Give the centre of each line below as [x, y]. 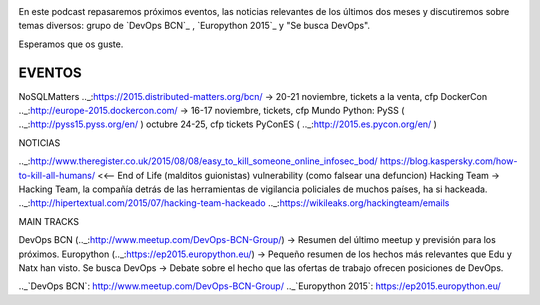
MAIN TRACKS [49, 221]
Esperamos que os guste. [71, 44]
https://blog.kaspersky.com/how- [449, 161]
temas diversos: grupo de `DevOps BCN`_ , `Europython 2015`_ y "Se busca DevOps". [194, 26]
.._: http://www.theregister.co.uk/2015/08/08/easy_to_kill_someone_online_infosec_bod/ [198, 161]
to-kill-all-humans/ [57, 175]
